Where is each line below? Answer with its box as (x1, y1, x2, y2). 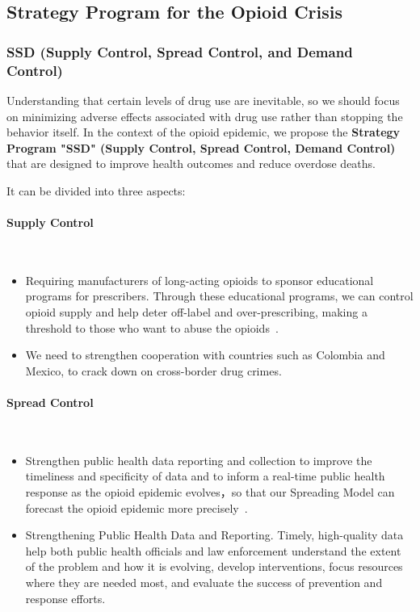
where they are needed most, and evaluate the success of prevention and (25, 573, 383, 590)
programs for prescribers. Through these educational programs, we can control (25, 287, 414, 304)
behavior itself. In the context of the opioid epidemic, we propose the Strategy (6, 124, 401, 140)
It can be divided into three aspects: (6, 182, 186, 199)
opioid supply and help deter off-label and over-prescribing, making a (25, 304, 367, 321)
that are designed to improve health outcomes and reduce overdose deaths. (6, 155, 376, 172)
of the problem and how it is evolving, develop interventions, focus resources (25, 558, 403, 575)
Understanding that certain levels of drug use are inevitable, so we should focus (6, 91, 400, 108)
